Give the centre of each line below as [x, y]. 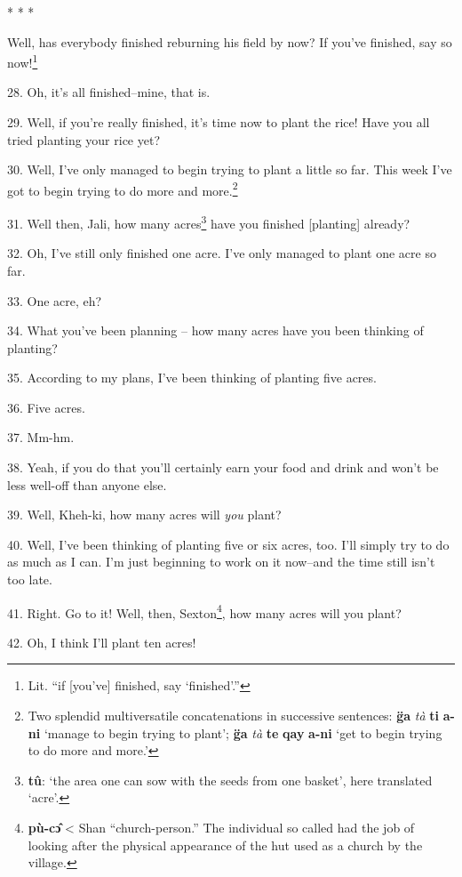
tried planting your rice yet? [84, 139]
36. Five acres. [46, 407]
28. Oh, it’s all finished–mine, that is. [109, 92]
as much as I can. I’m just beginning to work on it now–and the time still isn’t [221, 562]
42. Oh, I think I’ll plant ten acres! [102, 642]
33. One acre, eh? [55, 300]
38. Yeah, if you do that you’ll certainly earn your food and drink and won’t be [223, 467]
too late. [30, 579]
